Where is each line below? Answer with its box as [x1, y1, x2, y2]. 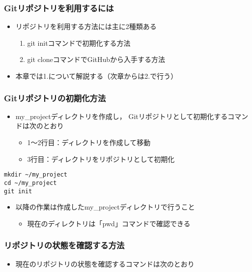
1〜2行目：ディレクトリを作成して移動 [27, 137, 151, 147]
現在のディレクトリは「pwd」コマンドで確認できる [27, 218, 191, 228]
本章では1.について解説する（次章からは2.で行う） [15, 71, 178, 81]
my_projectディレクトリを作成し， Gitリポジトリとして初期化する [15, 111, 228, 121]
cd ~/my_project [4, 179, 57, 186]
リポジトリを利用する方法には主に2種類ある [15, 21, 157, 31]
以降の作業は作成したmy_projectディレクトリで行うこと [15, 202, 195, 212]
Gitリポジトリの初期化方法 [4, 91, 106, 104]
